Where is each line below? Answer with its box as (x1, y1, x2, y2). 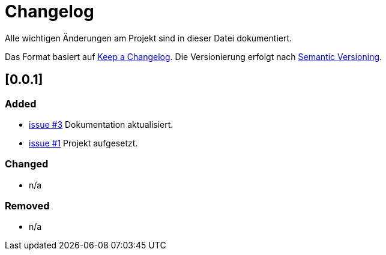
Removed (5, 200, 50, 212)
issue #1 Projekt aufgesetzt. (29, 137, 138, 148)
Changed (5, 158, 49, 170)
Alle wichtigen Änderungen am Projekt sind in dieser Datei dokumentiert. (5, 32, 292, 43)
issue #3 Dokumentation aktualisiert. (29, 119, 173, 130)
